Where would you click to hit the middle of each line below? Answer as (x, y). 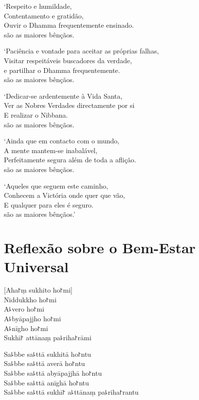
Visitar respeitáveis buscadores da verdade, (68, 60)
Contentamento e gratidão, (44, 15)
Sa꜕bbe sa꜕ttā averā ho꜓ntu (45, 363)
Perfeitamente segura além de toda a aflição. (70, 160)
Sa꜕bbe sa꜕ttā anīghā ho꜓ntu (46, 382)
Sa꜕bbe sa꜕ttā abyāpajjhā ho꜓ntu (53, 373)
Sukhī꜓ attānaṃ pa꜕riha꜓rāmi (48, 338)
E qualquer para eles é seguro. (49, 204)
